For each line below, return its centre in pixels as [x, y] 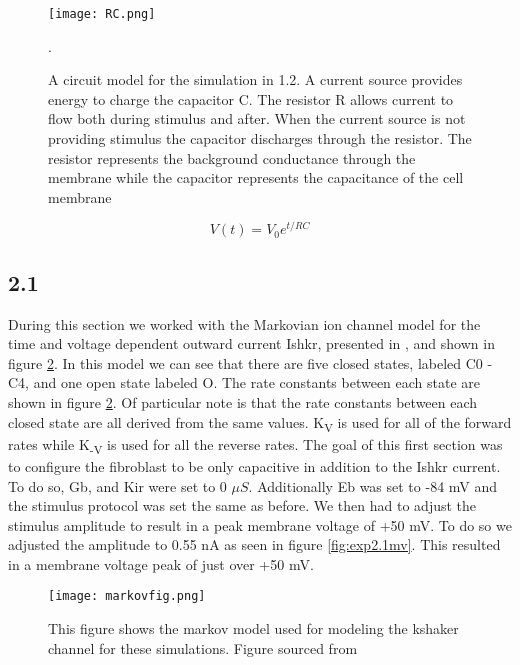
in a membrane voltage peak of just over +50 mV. [161, 563]
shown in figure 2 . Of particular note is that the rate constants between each [243, 402]
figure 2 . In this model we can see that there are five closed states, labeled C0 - [250, 362]
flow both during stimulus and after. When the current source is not [257, 118]
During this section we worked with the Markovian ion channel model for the [244, 323]
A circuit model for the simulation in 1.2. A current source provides [255, 79]
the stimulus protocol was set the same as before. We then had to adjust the [242, 505]
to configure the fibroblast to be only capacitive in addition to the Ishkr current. [254, 465]
